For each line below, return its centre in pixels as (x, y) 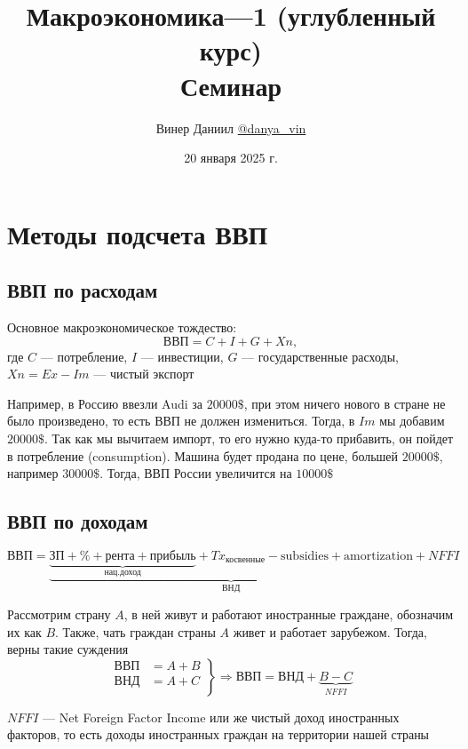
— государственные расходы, (321, 356)
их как (24, 631)
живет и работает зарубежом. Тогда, (330, 631)
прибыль (173, 557)
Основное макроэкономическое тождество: (122, 327)
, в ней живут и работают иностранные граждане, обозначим (289, 614)
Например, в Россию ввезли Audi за (105, 403)
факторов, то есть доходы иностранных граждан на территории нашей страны (218, 734)
